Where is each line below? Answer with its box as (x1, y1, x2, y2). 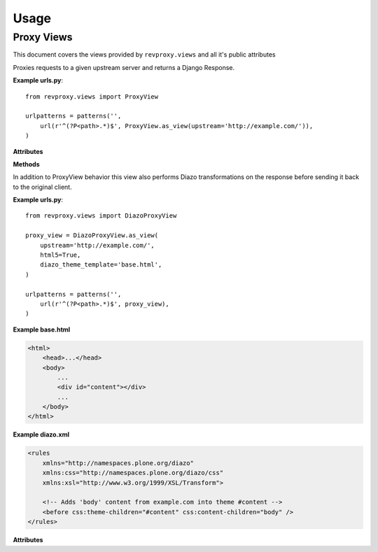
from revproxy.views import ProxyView (25, 92, 159, 101)
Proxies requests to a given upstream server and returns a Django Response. (13, 63, 235, 71)
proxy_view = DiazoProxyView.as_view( (25, 232, 159, 239)
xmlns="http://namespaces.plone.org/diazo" (42, 459, 194, 467)
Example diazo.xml (13, 430, 70, 439)
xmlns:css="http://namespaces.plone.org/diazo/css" (42, 469, 224, 477)
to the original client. (13, 183, 73, 191)
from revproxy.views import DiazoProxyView (25, 212, 177, 220)
